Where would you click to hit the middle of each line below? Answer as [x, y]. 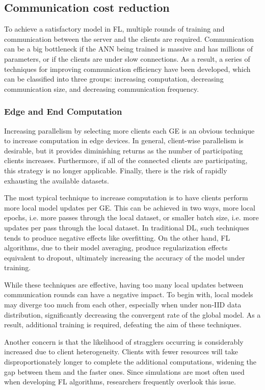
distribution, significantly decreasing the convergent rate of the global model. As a [132, 314]
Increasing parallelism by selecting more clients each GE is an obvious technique [129, 130]
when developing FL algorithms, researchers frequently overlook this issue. [120, 382]
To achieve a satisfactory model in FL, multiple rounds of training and [114, 29]
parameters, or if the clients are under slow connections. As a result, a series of [127, 58]
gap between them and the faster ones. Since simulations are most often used [124, 371]
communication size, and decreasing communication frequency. [102, 88]
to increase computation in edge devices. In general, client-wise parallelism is [124, 140]
